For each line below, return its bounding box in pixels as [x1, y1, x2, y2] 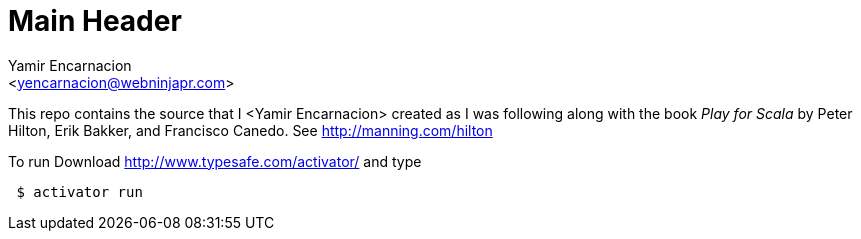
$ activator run [16, 183, 143, 200]
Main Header [8, 4, 182, 38]
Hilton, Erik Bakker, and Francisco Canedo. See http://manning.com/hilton [8, 121, 493, 139]
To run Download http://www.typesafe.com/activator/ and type [8, 152, 422, 170]
